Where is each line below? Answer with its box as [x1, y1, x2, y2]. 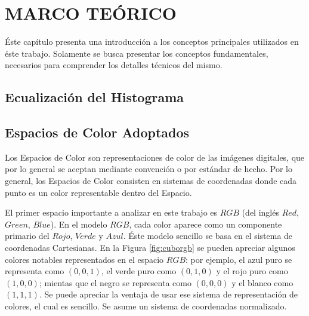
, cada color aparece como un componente [129, 217, 282, 230]
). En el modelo [50, 217, 107, 230]
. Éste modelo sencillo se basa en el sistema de [123, 229, 293, 242]
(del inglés [242, 206, 279, 219]
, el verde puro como [101, 265, 177, 277]
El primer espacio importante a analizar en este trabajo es [5, 206, 218, 219]
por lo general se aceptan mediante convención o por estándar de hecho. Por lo [5, 162, 292, 175]
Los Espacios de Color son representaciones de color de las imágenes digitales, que [5, 151, 305, 163]
